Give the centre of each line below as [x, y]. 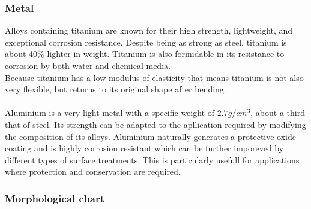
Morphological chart [55, 198]
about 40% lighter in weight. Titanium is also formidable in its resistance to [145, 54]
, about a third [278, 113]
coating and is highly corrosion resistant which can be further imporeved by [144, 148]
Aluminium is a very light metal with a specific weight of [110, 113]
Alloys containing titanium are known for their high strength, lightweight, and [149, 30]
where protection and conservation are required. [93, 171]
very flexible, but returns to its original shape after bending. [116, 89]
